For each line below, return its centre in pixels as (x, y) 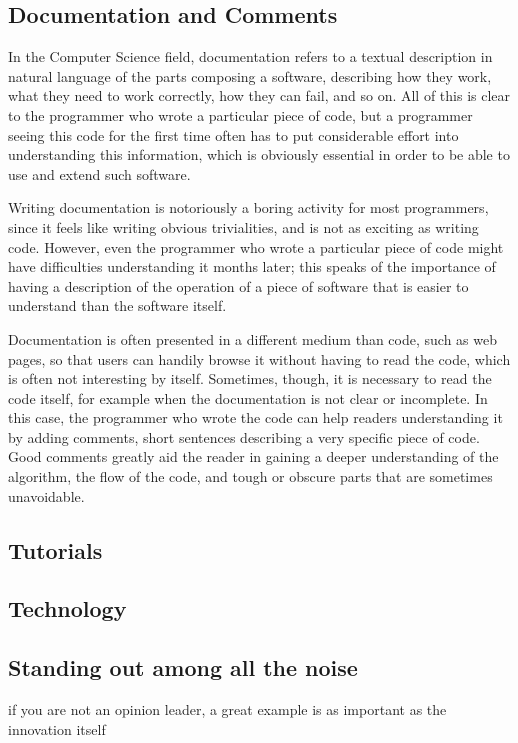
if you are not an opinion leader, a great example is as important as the (227, 709)
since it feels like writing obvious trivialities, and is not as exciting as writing (243, 226)
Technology (67, 608)
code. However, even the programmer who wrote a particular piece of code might (256, 246)
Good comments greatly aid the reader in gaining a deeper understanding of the (253, 456)
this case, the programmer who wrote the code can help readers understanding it (255, 417)
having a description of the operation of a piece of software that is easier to (238, 285)
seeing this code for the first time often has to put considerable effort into (233, 134)
